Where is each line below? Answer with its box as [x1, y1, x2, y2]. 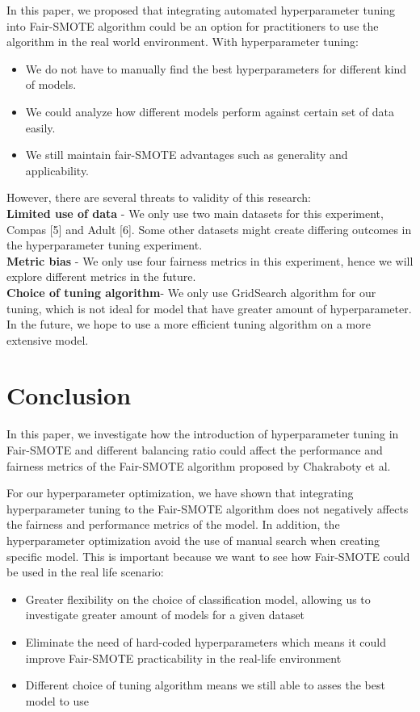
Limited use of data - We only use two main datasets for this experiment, [6, 204, 384, 221]
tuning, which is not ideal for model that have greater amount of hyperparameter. [6, 299, 412, 316]
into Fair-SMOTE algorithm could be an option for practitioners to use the [6, 17, 379, 34]
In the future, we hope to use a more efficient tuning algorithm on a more [6, 316, 371, 333]
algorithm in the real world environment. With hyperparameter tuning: [6, 33, 359, 50]
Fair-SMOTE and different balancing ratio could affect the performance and [6, 442, 383, 458]
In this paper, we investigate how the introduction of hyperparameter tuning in [6, 425, 399, 442]
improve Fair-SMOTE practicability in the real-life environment [25, 649, 342, 666]
